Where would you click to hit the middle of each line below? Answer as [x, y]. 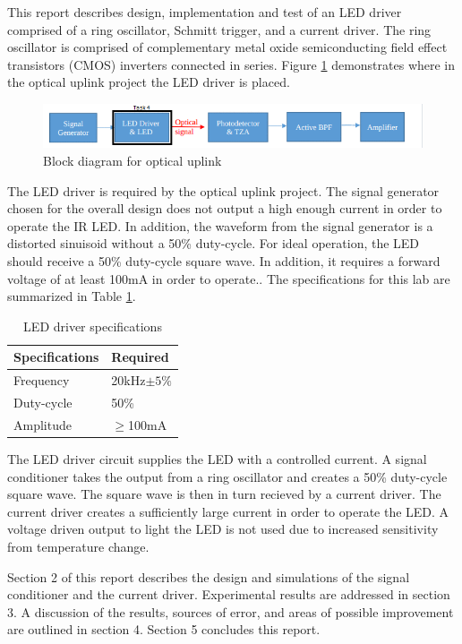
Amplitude [43, 424]
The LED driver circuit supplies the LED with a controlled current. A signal [217, 458]
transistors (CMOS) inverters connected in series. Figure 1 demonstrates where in [231, 64]
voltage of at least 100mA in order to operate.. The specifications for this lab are [229, 278]
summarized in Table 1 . [72, 296]
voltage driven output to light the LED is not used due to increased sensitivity [223, 529]
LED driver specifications [93, 326]
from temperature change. [78, 546]
